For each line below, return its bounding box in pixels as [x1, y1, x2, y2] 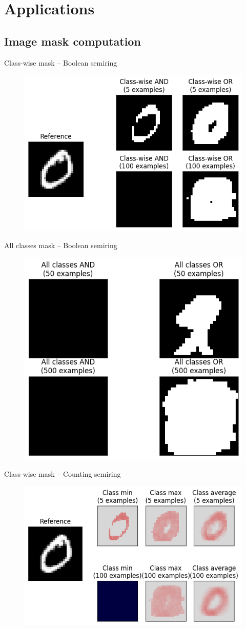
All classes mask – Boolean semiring [4, 239, 117, 250]
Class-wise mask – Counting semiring [4, 468, 121, 479]
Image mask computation [4, 33, 141, 49]
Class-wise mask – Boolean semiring [4, 57, 117, 68]
